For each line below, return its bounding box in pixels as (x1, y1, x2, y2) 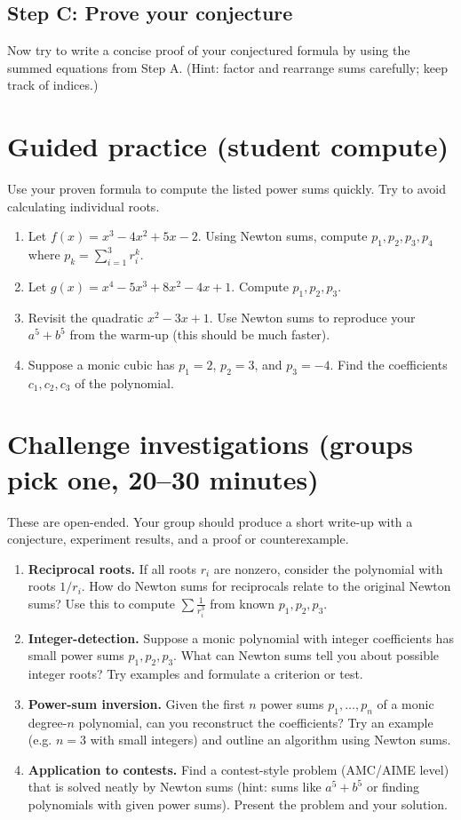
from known (210, 593, 274, 612)
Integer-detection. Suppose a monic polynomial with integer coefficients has (28, 628, 454, 647)
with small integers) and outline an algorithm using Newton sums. (90, 730, 451, 749)
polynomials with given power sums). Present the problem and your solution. (28, 794, 448, 813)
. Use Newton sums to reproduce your (209, 307, 416, 326)
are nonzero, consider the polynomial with (213, 559, 443, 577)
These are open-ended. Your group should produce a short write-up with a (7, 512, 413, 530)
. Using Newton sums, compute (197, 227, 368, 245)
